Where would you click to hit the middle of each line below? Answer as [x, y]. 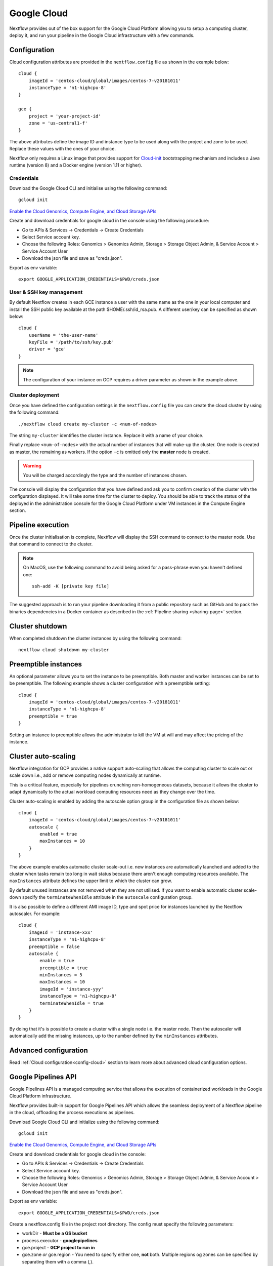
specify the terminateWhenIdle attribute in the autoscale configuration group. [107, 897]
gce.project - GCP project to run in [58, 1248]
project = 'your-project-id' [65, 116]
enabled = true [58, 834]
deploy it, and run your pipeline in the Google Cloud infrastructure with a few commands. [102, 35]
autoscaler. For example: [35, 914]
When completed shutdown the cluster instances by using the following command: [96, 638]
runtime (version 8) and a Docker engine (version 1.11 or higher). [76, 165]
